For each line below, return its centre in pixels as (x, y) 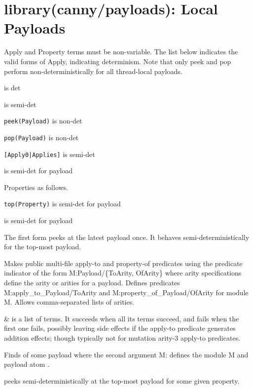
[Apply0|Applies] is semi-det (50, 154)
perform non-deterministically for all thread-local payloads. (93, 71)
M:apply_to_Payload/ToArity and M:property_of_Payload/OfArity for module (126, 292)
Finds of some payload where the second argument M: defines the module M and (126, 354)
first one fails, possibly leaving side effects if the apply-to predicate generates (120, 328)
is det (12, 88)
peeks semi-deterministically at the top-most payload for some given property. (122, 380)
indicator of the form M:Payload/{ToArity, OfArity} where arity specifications (123, 273)
